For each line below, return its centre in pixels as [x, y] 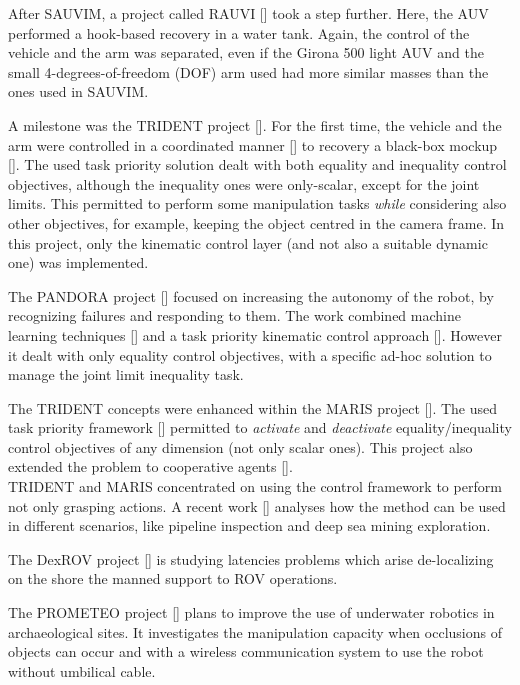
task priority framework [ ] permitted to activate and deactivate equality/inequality [260, 427]
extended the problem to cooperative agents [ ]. [150, 466]
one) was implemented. [78, 262]
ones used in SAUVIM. [78, 91]
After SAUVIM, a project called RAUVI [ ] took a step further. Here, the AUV [248, 13]
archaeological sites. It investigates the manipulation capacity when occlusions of [255, 631]
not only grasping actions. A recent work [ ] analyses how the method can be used [257, 505]
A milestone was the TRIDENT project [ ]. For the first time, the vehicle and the [255, 124]
